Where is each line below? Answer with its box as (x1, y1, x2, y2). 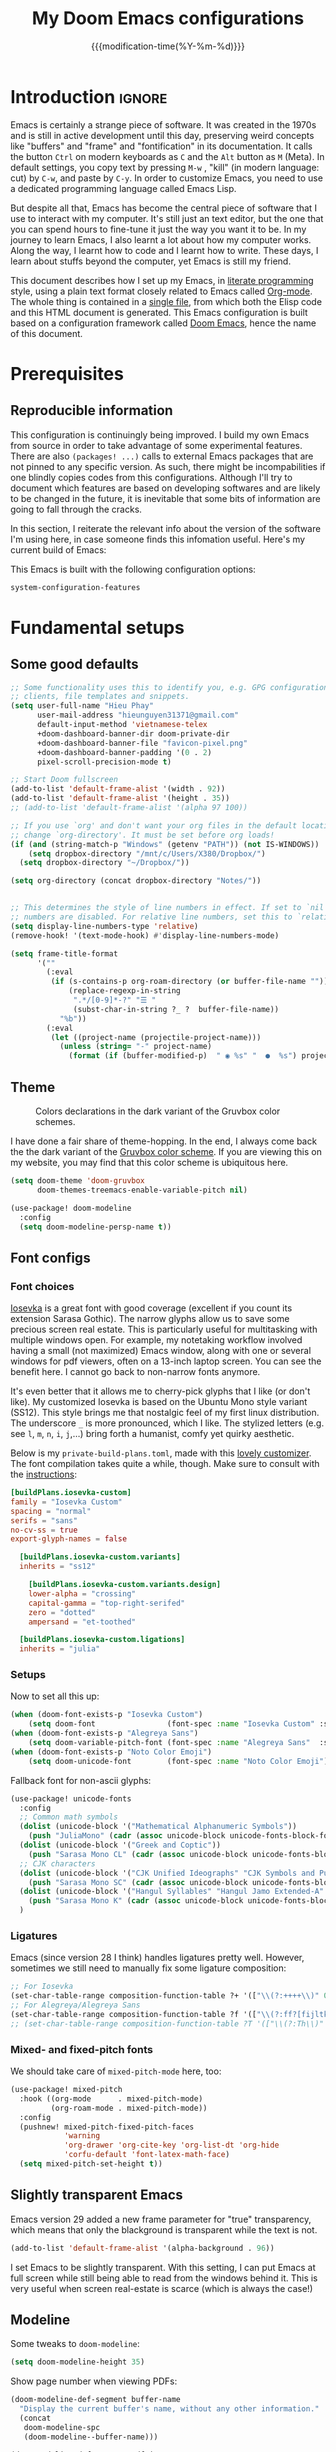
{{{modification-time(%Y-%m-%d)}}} (90, 40, 246, 52)
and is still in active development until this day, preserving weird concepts (10, 129, 315, 141)
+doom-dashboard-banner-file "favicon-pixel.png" (36, 738, 248, 748)
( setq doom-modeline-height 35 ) (10, 2357, 145, 2367)
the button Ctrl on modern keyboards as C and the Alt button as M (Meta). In (10, 150, 325, 162)
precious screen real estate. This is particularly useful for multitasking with (10, 1323, 318, 1336)
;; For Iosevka (10, 1982, 74, 1992)
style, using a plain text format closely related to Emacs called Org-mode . (10, 285, 313, 297)
